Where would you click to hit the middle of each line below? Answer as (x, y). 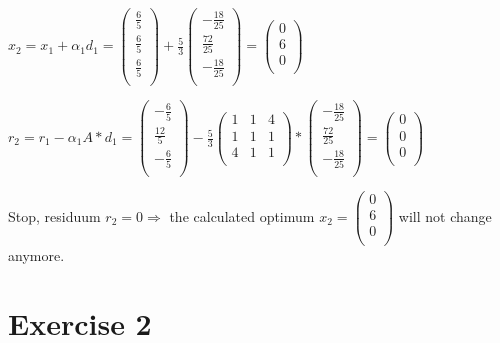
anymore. (36, 254)
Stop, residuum (54, 215)
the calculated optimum (242, 215)
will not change (445, 215)
